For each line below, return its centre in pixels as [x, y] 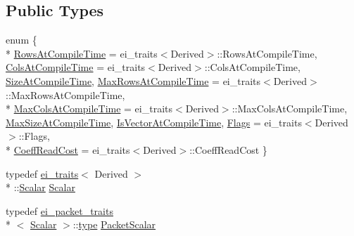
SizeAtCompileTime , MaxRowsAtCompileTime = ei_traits [133, 80]
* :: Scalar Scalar [40, 187]
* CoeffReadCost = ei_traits [68, 149]
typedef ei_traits [42, 173]
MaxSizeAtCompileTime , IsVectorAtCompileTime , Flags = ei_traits [154, 122]
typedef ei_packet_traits [59, 210]
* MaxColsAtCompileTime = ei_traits [89, 109]
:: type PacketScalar [114, 224]
